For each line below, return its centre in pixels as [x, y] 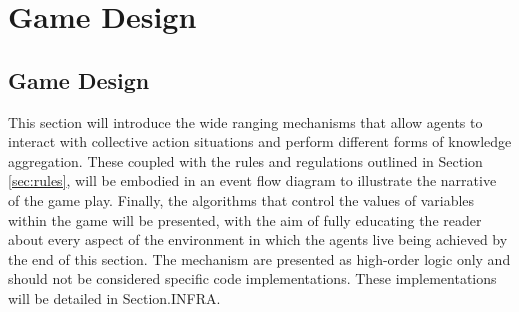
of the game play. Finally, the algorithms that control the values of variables [241, 199]
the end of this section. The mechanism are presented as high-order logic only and [259, 258]
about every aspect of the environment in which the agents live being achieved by [258, 239]
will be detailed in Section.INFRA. [114, 297]
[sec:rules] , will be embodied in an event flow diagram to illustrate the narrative [252, 180]
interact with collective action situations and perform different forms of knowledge [260, 141]
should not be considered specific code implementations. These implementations [252, 278]
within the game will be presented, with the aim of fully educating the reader [245, 219]
